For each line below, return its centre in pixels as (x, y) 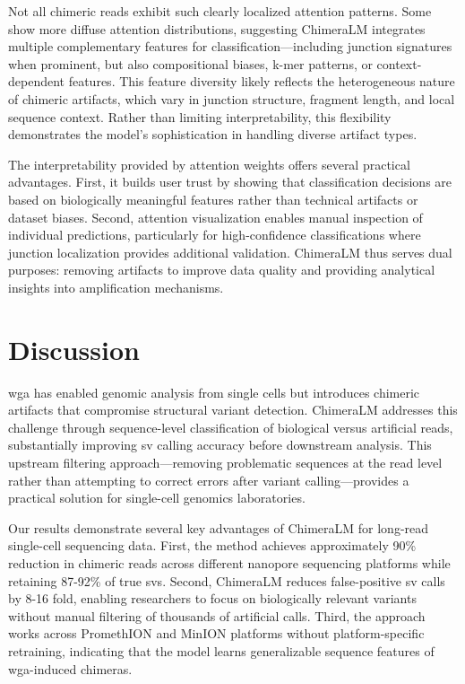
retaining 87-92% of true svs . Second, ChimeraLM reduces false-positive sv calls (227, 580)
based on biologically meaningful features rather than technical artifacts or (213, 199)
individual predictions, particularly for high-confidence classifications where (215, 235)
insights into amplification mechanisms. (116, 287)
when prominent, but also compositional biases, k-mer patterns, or (190, 63)
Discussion (74, 349)
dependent (37, 81)
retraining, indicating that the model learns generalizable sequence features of (221, 650)
